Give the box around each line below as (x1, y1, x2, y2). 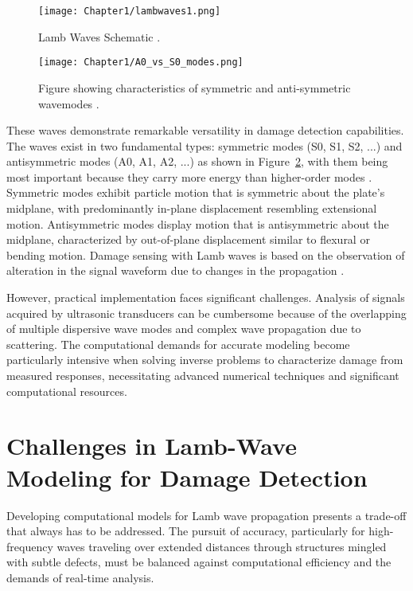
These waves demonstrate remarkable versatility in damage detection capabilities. (6, 122, 404, 139)
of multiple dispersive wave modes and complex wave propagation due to (6, 320, 361, 337)
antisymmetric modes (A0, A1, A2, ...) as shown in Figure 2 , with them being (6, 153, 388, 170)
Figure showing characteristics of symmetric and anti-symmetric (38, 79, 351, 96)
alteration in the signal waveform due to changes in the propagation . (6, 262, 345, 279)
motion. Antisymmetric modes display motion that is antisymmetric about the (6, 215, 389, 232)
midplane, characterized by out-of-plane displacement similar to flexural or (6, 231, 370, 248)
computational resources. (6, 382, 127, 399)
